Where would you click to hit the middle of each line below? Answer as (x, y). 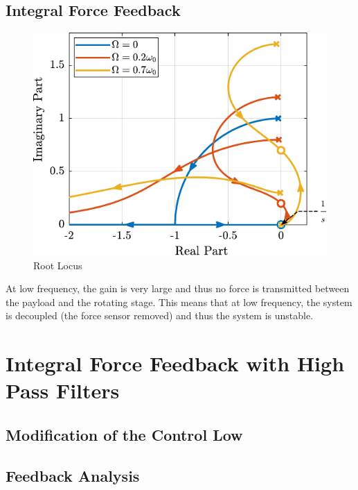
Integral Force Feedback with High (175, 363)
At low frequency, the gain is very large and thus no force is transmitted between (178, 288)
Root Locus (58, 265)
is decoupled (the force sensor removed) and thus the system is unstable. (160, 315)
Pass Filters (63, 390)
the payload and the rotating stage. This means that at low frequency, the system (179, 302)
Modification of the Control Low (124, 434)
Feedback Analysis (73, 475)
